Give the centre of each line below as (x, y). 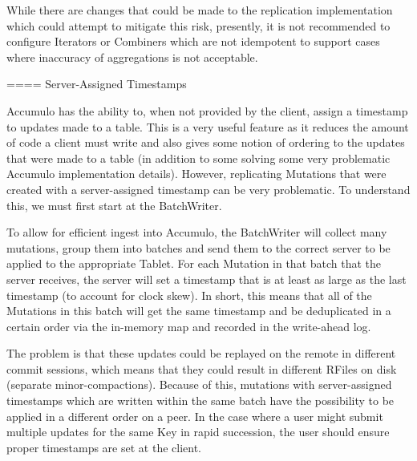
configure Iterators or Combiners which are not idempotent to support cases (193, 41)
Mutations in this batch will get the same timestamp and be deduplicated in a (199, 311)
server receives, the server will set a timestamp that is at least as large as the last (206, 279)
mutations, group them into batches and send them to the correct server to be (198, 247)
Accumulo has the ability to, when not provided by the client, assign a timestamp (207, 110)
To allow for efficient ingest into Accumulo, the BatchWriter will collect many (197, 232)
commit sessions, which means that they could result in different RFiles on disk (202, 368)
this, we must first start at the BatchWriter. (114, 205)
